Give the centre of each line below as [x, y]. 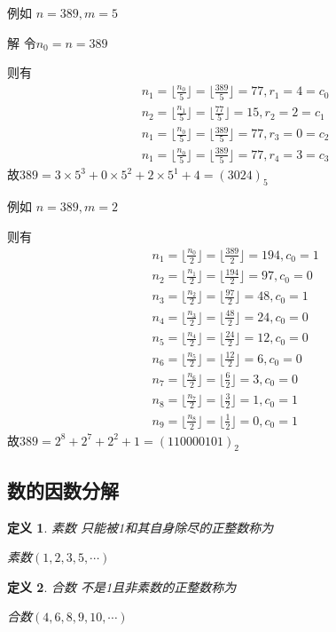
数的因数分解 [63, 490]
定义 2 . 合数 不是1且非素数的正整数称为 [122, 586]
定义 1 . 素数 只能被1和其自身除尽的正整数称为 [141, 527]
